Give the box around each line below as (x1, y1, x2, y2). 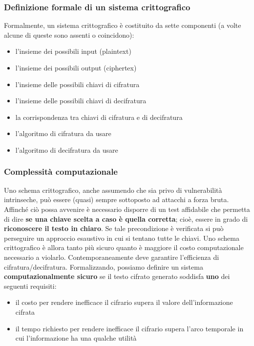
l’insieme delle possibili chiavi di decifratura (15, 95, 147, 106)
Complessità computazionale (4, 165, 118, 178)
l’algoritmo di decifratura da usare (15, 144, 118, 155)
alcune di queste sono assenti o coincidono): (4, 29, 134, 40)
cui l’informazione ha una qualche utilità (15, 333, 137, 343)
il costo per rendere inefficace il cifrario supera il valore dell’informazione (15, 297, 233, 307)
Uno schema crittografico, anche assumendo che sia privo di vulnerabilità (4, 185, 222, 195)
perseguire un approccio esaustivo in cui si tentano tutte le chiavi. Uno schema (4, 232, 239, 243)
